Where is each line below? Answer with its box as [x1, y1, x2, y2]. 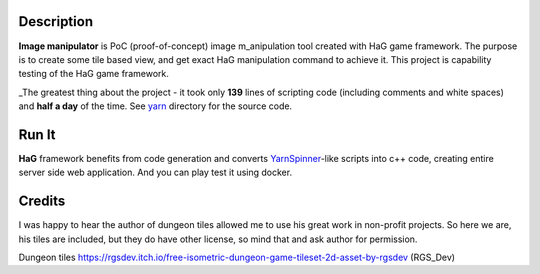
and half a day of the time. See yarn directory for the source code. [18, 100, 293, 112]
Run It [18, 126, 56, 143]
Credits [18, 193, 66, 210]
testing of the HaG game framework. [18, 68, 169, 80]
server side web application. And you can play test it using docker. [18, 166, 293, 179]
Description [18, 13, 94, 30]
